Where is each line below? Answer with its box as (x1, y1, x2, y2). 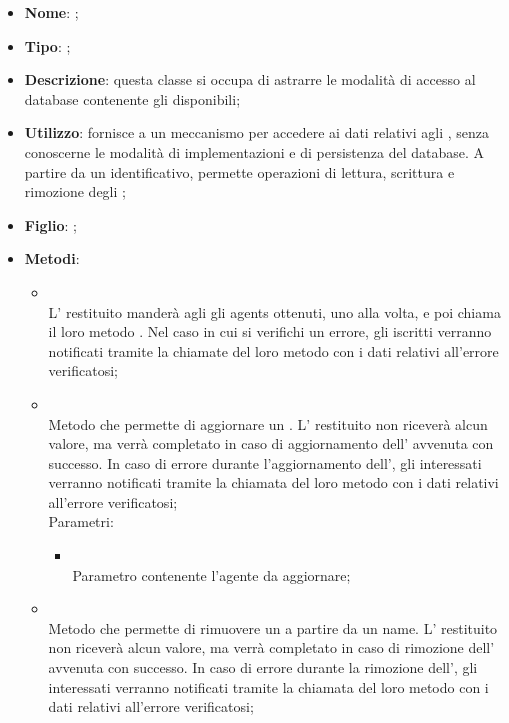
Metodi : (24, 248, 80, 269)
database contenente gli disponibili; (24, 88, 241, 109)
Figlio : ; (24, 214, 77, 235)
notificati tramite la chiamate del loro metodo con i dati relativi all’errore (48, 340, 499, 361)
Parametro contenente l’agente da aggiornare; (72, 564, 351, 585)
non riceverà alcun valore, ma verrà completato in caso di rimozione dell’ (48, 637, 495, 658)
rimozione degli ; (24, 181, 126, 202)
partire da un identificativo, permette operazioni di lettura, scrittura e (24, 161, 455, 182)
